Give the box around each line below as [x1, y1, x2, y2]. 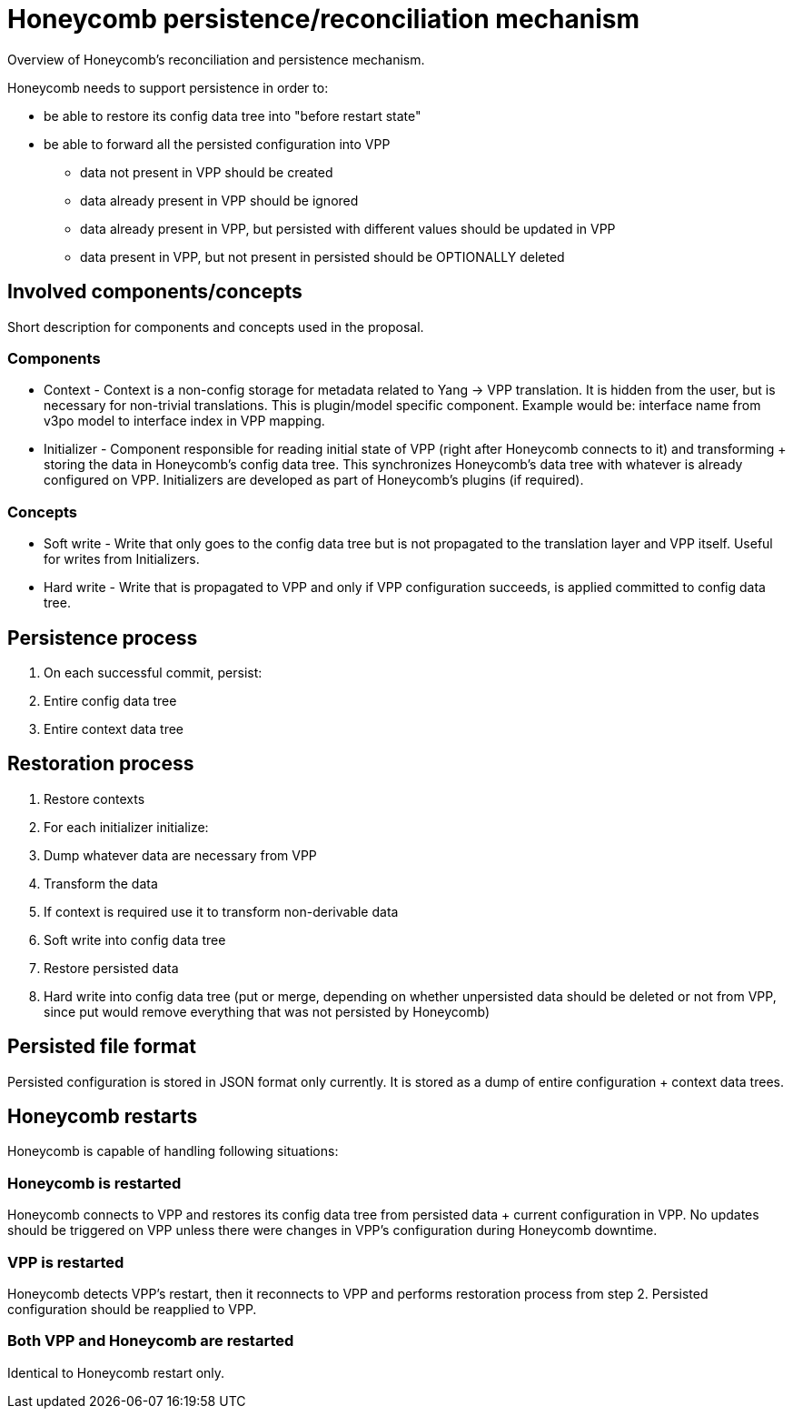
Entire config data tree [44, 692, 177, 708]
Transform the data [44, 875, 158, 891]
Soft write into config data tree [44, 931, 226, 948]
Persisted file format [7, 1035, 196, 1059]
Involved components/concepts [7, 280, 302, 304]
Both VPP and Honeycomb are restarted [7, 1331, 294, 1351]
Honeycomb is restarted [7, 1173, 182, 1192]
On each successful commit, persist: [44, 664, 263, 680]
